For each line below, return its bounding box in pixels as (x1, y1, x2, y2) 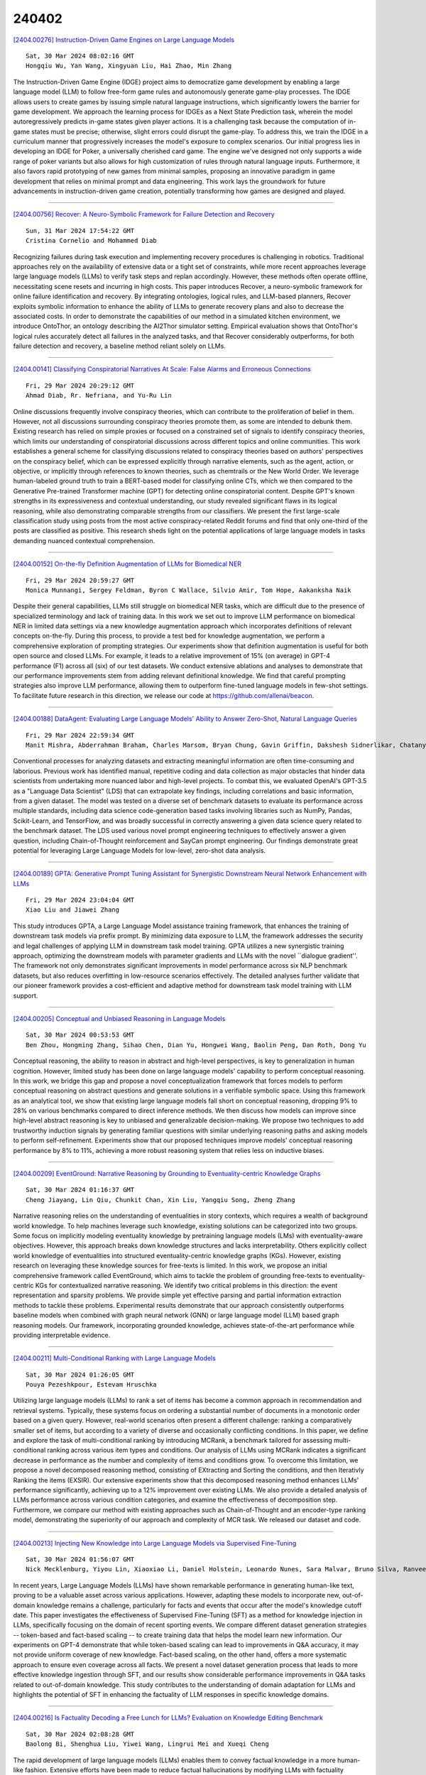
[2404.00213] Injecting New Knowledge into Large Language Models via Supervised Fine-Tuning (13, 1539, 297, 1547)
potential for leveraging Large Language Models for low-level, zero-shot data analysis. (13, 846, 266, 855)
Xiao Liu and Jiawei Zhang (26, 906, 120, 914)
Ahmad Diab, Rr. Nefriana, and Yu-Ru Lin (26, 391, 172, 400)
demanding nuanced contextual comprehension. (13, 536, 155, 545)
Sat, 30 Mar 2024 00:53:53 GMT (26, 1031, 135, 1039)
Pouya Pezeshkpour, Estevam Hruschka (26, 1381, 158, 1389)
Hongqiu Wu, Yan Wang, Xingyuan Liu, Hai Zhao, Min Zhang (26, 62, 232, 70)
